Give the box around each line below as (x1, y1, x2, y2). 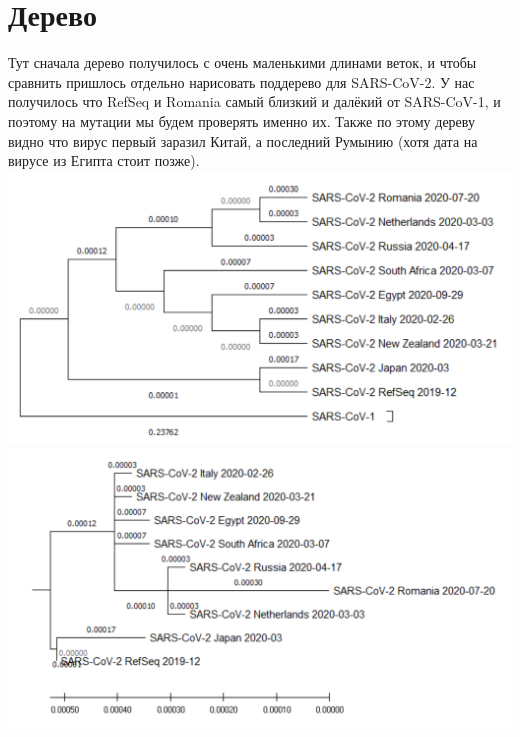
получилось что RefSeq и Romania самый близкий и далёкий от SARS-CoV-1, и (8, 91, 501, 112)
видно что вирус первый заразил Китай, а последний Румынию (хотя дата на (8, 130, 478, 151)
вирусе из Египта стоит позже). (8, 150, 200, 171)
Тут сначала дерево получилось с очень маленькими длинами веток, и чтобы (8, 52, 477, 73)
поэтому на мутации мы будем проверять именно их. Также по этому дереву (8, 110, 475, 131)
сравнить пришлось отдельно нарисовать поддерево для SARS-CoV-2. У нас (8, 71, 475, 92)
